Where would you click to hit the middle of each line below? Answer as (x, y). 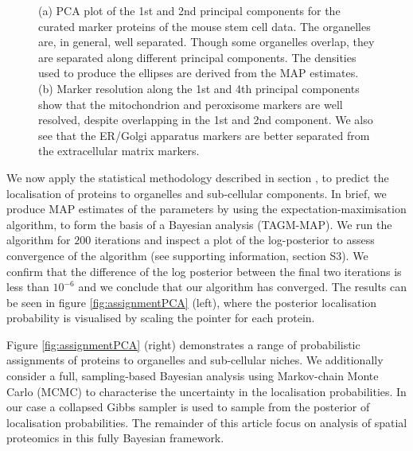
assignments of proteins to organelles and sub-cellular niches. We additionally (195, 360)
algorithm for (39, 240)
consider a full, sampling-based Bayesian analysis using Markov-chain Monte (193, 376)
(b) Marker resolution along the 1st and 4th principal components (199, 88)
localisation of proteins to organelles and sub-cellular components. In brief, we (197, 193)
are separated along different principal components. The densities (197, 57)
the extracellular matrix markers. (119, 151)
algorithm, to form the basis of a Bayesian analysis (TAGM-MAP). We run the (199, 224)
